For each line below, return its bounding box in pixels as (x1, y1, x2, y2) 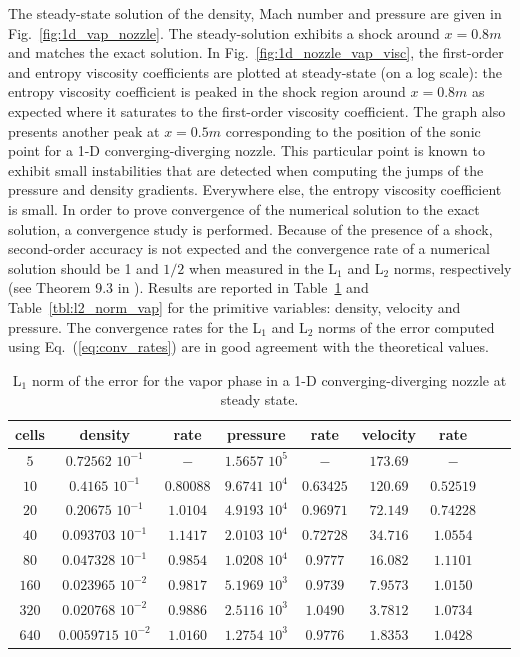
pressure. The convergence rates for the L (8, 316, 262, 337)
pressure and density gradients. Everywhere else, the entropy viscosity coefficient (8, 179, 502, 200)
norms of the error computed (318, 316, 495, 337)
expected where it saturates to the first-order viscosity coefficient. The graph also (8, 100, 506, 121)
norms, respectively (393, 257, 512, 278)
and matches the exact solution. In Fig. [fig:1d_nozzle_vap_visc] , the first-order (8, 42, 504, 63)
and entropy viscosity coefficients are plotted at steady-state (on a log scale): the (8, 61, 502, 82)
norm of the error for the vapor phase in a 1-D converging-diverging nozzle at (31, 369, 507, 390)
